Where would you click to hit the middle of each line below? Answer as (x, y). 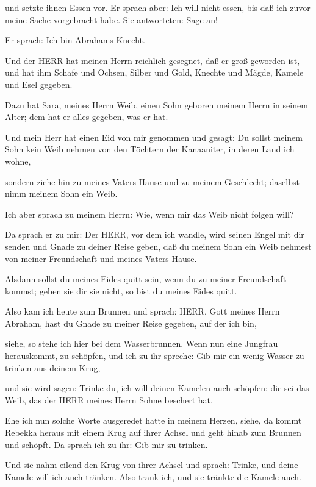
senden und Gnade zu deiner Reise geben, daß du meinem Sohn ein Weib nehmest (158, 246)
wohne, (18, 161)
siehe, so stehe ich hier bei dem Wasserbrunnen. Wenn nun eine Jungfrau (142, 343)
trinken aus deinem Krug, (53, 367)
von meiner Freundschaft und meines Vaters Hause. (101, 258)
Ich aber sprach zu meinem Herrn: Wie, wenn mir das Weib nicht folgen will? (149, 214)
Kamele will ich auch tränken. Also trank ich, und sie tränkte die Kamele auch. (153, 476)
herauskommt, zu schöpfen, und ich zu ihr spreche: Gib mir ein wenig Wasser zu (155, 356)
